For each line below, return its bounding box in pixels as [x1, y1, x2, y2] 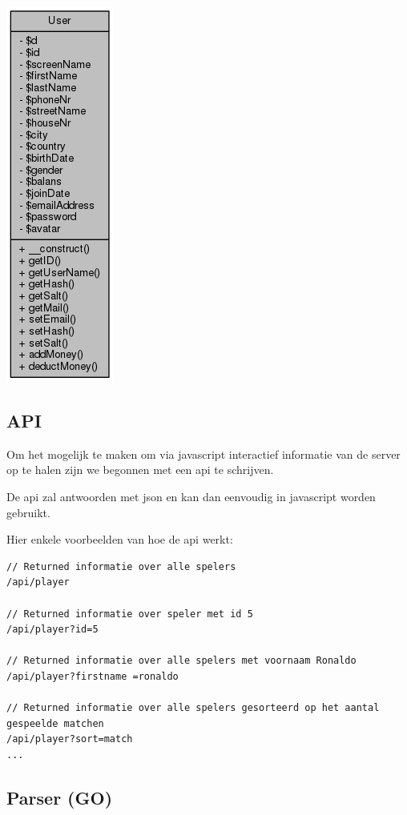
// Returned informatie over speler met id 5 [6, 608, 253, 620]
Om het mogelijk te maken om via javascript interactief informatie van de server [6, 445, 401, 462]
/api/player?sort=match [6, 733, 133, 745]
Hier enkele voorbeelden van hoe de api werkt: [6, 531, 233, 548]
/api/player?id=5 [6, 624, 99, 636]
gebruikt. [6, 504, 50, 520]
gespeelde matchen [6, 717, 104, 729]
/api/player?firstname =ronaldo [6, 670, 179, 682]
